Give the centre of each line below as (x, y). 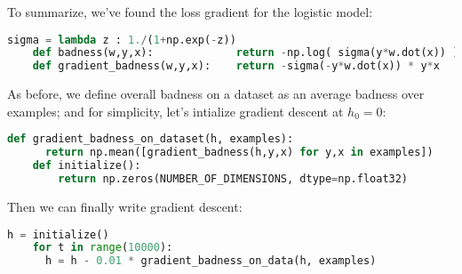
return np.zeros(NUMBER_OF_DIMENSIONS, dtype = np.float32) (233, 179)
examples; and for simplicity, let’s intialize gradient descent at (175, 111)
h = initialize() (58, 234)
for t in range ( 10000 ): (103, 248)
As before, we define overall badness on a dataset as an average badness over (216, 94)
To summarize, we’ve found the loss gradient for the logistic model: (190, 12)
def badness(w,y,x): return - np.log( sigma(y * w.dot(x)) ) (246, 53)
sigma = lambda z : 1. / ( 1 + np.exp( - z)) (122, 40)
